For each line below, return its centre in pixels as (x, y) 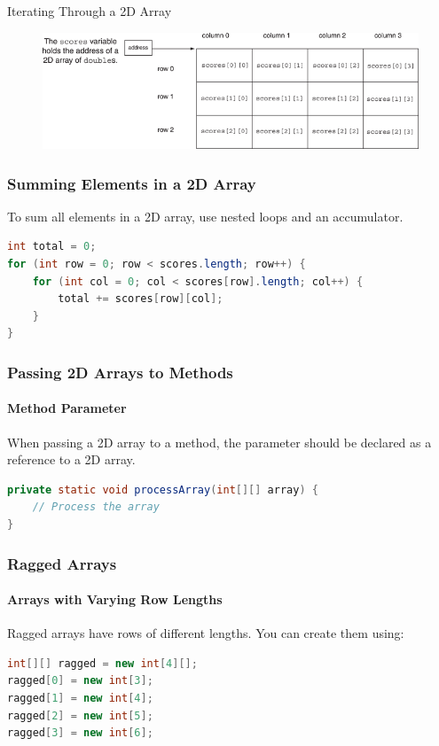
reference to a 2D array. (71, 459)
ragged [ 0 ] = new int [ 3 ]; (80, 681)
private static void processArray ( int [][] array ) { (163, 490)
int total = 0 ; (52, 247)
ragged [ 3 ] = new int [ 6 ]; (80, 733)
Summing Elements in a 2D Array (132, 183)
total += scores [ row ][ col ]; (141, 299)
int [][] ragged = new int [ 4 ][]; (102, 663)
